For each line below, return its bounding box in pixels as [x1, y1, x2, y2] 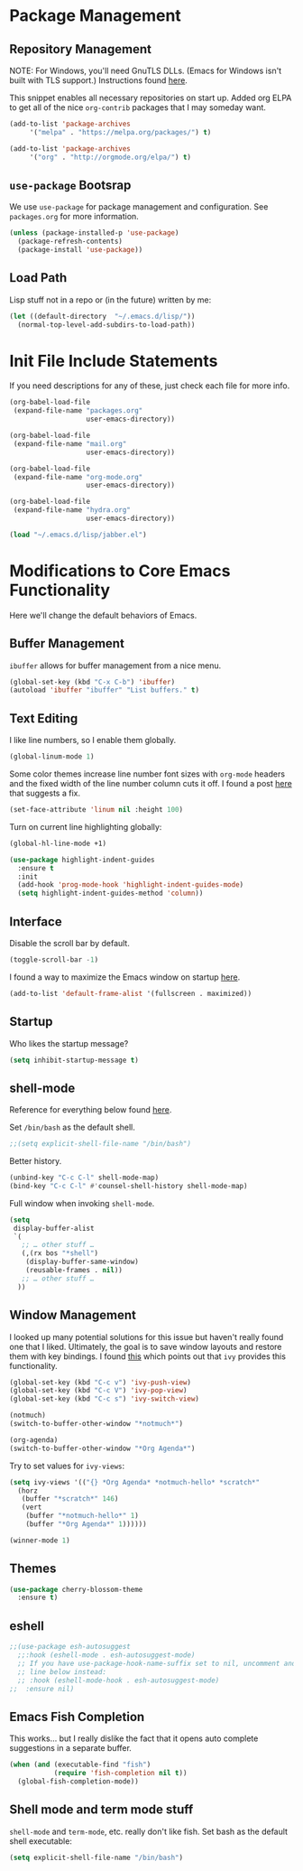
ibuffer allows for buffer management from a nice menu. [9, 660, 222, 671]
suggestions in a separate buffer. [9, 1743, 133, 1754]
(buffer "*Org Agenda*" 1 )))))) [25, 1520, 147, 1529]
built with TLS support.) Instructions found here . [9, 75, 188, 86]
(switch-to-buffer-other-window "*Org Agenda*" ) [9, 1444, 196, 1453]
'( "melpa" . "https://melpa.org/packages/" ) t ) [29, 127, 212, 136]
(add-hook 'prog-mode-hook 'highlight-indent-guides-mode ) [17, 880, 244, 889]
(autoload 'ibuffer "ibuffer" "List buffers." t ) [9, 685, 200, 695]
